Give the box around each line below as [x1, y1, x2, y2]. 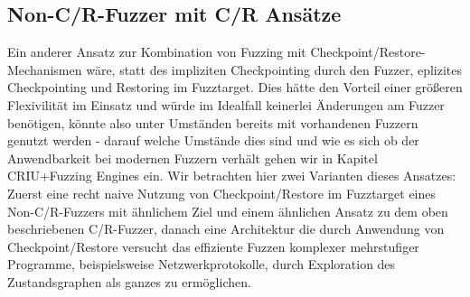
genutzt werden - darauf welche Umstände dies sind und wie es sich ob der [7, 131, 419, 150]
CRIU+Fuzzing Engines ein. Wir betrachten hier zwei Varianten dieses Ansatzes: [7, 166, 456, 185]
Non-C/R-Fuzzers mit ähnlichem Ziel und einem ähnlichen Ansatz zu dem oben [7, 201, 448, 220]
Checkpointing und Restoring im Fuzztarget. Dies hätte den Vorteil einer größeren [7, 78, 463, 97]
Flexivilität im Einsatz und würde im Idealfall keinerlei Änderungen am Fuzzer [7, 95, 445, 114]
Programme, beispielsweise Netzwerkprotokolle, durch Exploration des [7, 255, 396, 274]
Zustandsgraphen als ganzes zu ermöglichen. [7, 272, 251, 291]
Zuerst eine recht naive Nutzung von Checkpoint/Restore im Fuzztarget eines [7, 183, 437, 202]
